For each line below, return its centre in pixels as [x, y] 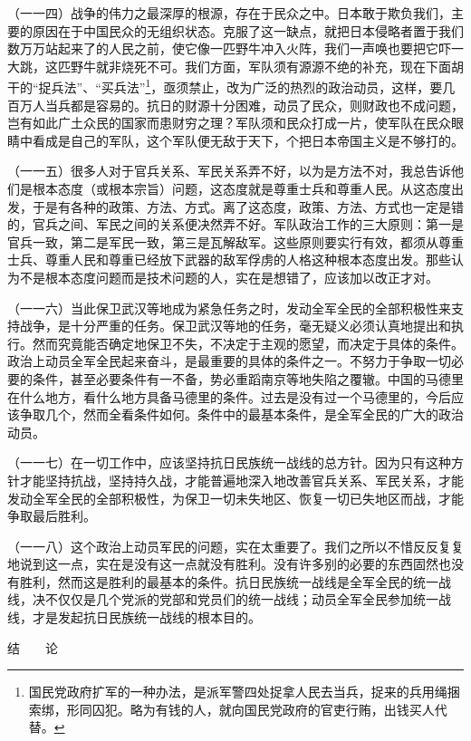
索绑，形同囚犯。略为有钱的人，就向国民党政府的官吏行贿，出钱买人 [231, 709]
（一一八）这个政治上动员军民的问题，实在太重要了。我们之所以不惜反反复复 [235, 546]
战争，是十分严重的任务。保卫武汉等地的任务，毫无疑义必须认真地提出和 [235, 326]
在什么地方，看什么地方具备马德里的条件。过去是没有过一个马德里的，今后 [229, 396]
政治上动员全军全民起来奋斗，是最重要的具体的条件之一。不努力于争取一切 [229, 361]
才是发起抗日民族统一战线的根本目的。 [146, 617]
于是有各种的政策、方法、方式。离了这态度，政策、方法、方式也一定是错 [248, 206]
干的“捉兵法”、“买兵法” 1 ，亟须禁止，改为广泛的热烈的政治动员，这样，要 [225, 86]
